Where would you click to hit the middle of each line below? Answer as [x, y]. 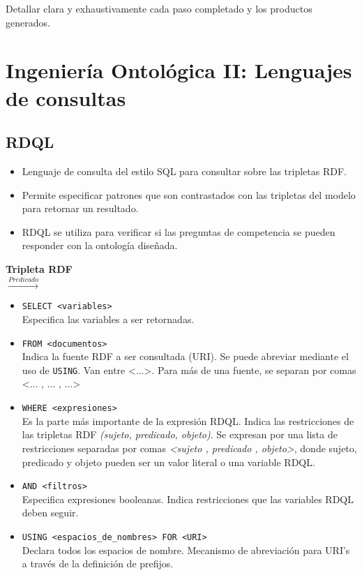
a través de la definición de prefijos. [98, 563]
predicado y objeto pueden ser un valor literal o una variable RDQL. [168, 462]
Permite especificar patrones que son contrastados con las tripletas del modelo [189, 194]
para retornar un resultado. [80, 208]
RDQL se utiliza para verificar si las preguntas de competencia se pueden [179, 231]
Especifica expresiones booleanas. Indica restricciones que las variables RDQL [188, 499]
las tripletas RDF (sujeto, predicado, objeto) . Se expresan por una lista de [180, 434]
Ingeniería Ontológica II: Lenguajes [179, 70]
